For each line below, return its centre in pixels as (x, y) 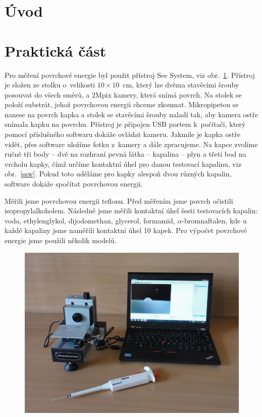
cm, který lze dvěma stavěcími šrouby (181, 85)
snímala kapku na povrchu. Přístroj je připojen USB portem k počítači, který (125, 124)
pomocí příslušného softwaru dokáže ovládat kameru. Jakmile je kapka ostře (122, 134)
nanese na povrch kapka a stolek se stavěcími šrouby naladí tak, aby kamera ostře (132, 114)
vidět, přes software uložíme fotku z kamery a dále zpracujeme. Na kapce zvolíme (131, 144)
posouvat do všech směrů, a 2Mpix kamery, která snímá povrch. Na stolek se (123, 94)
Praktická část (56, 50)
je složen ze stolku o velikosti (50, 85)
